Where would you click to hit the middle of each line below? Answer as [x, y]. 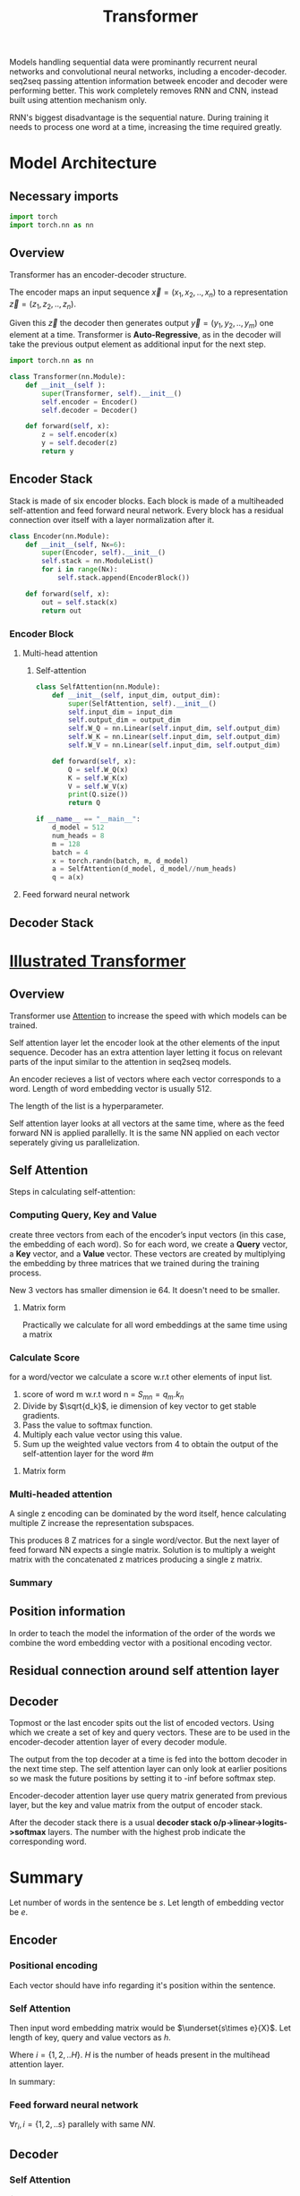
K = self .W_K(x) [98, 778]
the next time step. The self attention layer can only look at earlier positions [148, 1768]
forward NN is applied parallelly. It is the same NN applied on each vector [145, 1132]
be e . [19, 1912]
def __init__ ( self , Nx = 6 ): [76, 545]
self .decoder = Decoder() [90, 410]
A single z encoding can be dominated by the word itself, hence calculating [148, 1514]
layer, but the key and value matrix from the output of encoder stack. [136, 1805]
